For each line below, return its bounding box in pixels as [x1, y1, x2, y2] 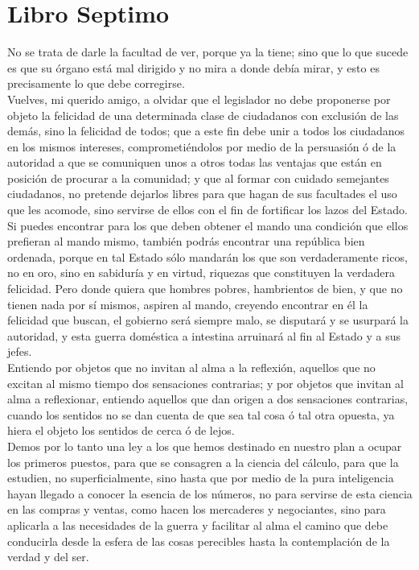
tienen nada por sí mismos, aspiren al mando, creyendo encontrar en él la [7, 295, 368, 312]
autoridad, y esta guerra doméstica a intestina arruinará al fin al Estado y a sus [7, 327, 401, 344]
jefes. [7, 343, 32, 360]
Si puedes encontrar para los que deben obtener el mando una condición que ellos [7, 217, 409, 233]
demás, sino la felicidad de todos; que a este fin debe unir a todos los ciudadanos [7, 122, 405, 139]
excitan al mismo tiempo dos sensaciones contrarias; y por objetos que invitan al [7, 374, 404, 391]
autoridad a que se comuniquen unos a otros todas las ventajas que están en [7, 154, 382, 171]
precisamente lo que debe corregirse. [7, 75, 185, 92]
